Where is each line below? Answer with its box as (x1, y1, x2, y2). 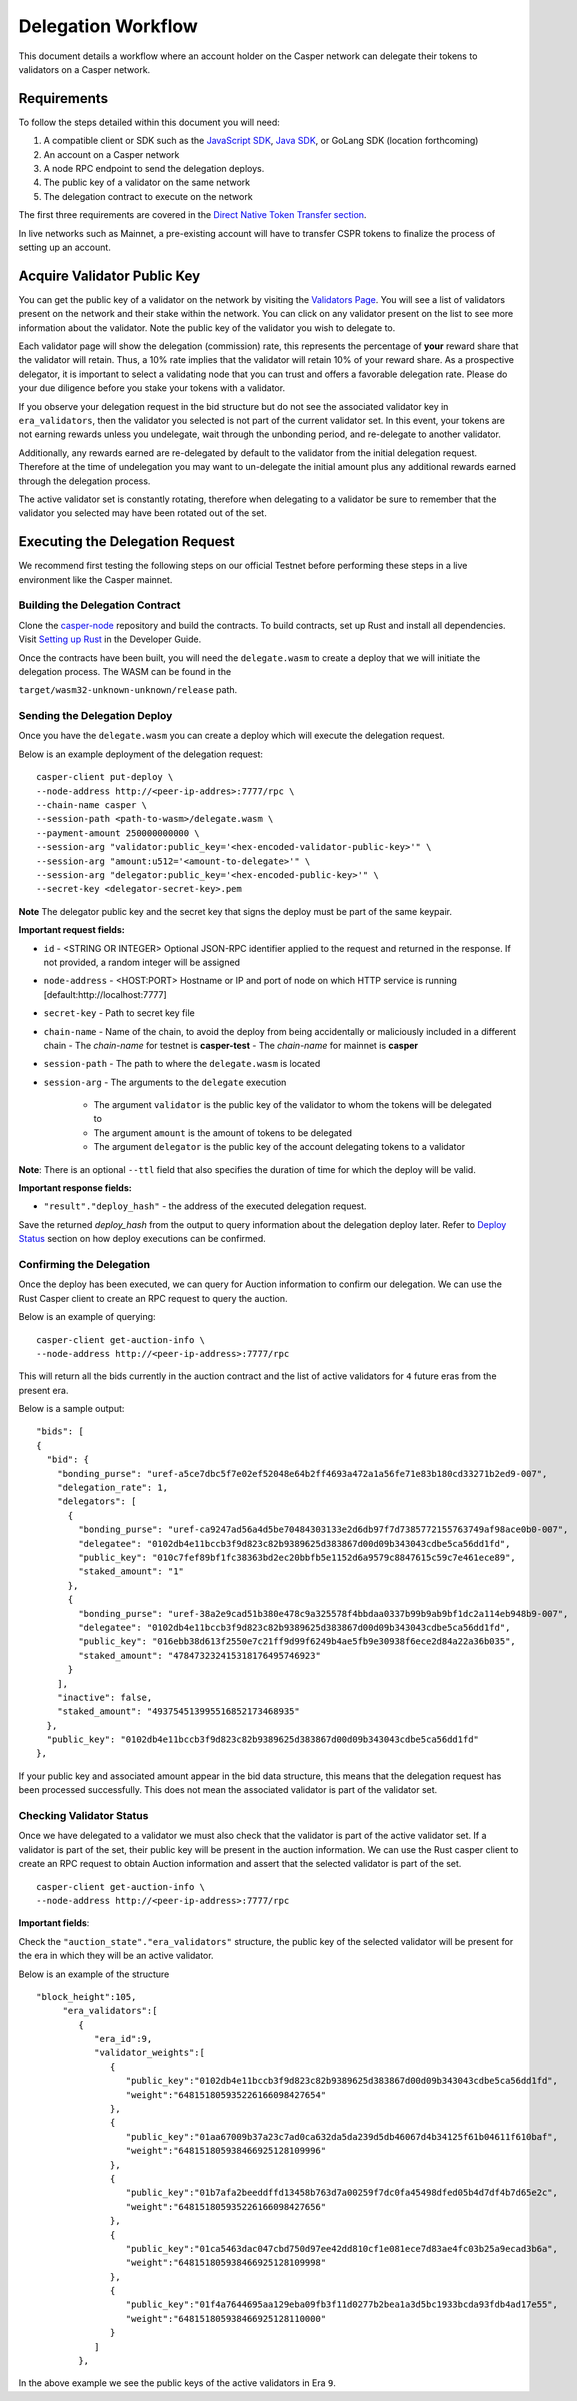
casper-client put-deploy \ (36, 771, 174, 783)
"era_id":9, (93, 2033, 153, 2045)
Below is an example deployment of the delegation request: (18, 748, 264, 760)
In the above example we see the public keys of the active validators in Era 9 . (18, 2377, 337, 2389)
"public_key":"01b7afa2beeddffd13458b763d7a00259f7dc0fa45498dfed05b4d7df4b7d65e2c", (125, 2187, 559, 2199)
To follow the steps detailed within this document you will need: (18, 116, 280, 128)
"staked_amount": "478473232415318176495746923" (78, 1650, 322, 1661)
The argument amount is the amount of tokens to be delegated (93, 1126, 353, 1139)
